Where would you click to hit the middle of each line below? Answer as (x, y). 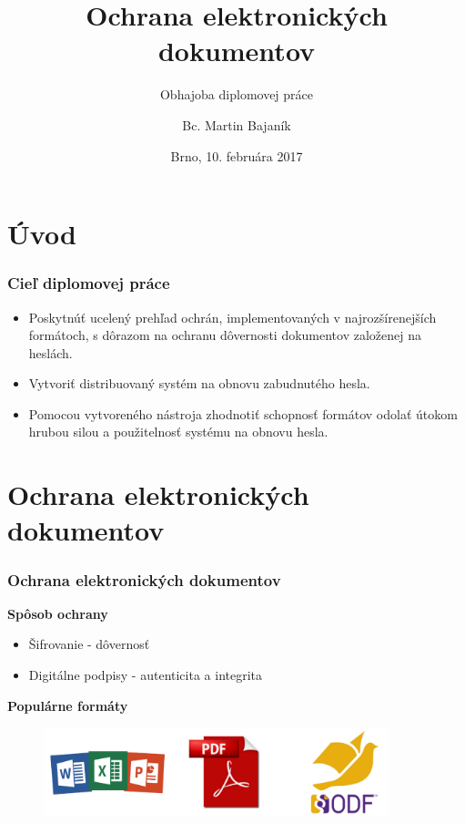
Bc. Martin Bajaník (237, 124)
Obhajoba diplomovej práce (237, 94)
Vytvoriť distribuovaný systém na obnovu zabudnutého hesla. (199, 383)
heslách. (51, 352)
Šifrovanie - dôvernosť (89, 644)
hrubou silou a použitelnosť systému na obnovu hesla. (178, 432)
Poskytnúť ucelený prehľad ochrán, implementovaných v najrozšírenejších (232, 317)
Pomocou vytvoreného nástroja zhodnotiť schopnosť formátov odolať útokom (243, 413)
